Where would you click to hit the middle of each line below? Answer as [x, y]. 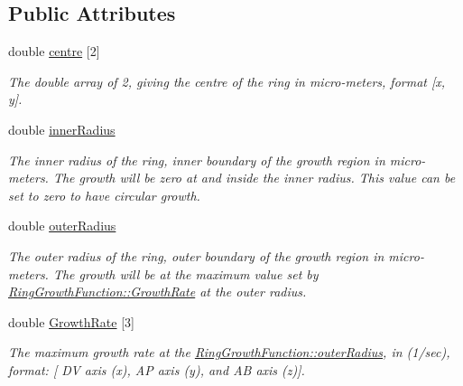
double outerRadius [62, 226]
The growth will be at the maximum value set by [185, 273]
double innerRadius [62, 129]
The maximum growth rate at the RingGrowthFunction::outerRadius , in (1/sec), [229, 352]
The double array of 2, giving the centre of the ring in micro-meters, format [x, [227, 81]
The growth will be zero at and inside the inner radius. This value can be [254, 178]
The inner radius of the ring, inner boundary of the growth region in [197, 160]
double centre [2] [54, 51]
